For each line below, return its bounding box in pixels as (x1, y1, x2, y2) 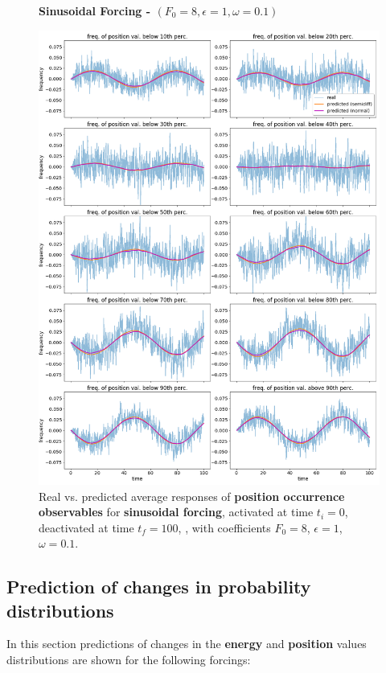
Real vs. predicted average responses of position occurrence (39, 487, 345, 504)
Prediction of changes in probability (6, 574, 311, 599)
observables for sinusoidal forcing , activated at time (39, 503, 314, 520)
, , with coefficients (178, 519, 271, 536)
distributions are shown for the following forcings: (6, 651, 251, 668)
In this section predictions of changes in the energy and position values (6, 635, 367, 652)
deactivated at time (39, 519, 134, 536)
